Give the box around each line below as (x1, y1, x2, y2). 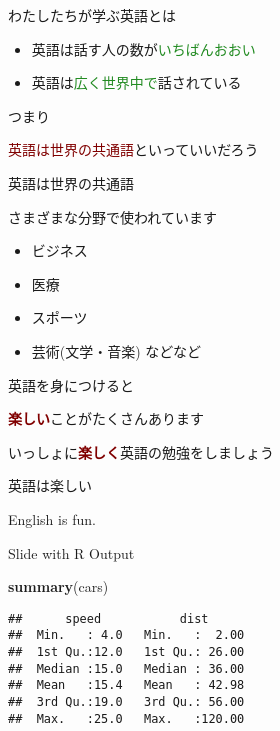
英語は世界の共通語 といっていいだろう (8, 139, 259, 160)
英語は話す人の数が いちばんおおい (31, 38, 256, 59)
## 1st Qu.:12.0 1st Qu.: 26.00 (8, 645, 245, 659)
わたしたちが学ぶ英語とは (8, 5, 176, 25)
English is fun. (8, 508, 96, 529)
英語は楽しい (8, 475, 92, 496)
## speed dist (8, 611, 209, 626)
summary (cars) (8, 576, 109, 597)
